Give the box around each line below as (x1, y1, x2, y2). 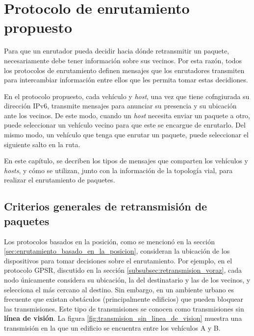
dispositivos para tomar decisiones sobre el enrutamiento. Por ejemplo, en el (4, 255, 232, 265)
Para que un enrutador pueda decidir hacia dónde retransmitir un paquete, (4, 46, 229, 56)
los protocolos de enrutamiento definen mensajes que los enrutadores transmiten (4, 65, 245, 75)
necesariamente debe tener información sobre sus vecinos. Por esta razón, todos (4, 55, 242, 65)
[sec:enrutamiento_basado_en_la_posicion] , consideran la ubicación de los (4, 246, 230, 256)
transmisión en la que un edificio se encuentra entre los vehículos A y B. (4, 322, 221, 333)
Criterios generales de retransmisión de (4, 199, 207, 214)
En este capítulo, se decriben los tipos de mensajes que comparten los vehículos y (4, 155, 248, 166)
